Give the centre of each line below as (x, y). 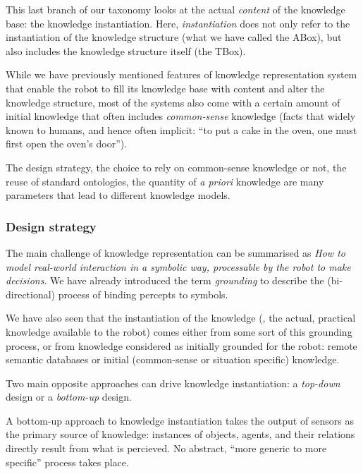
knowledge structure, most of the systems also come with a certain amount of (173, 102)
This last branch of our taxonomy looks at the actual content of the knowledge (176, 9)
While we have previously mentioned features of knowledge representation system (181, 74)
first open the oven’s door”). (67, 144)
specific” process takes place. (67, 462)
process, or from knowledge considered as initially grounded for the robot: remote (181, 345)
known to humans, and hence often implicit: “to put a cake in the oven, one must (181, 129)
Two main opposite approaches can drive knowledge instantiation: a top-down (173, 383)
